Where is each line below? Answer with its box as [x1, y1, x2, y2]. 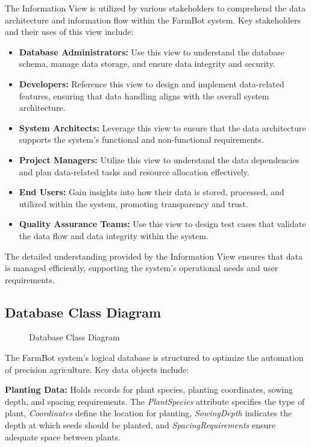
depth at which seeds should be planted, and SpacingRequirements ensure [5, 419, 275, 431]
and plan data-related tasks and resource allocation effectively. [19, 165, 250, 178]
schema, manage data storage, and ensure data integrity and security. [19, 57, 275, 70]
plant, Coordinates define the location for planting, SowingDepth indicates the [5, 407, 292, 419]
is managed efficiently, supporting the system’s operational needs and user [5, 261, 278, 274]
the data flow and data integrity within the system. [19, 229, 209, 242]
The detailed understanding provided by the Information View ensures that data [5, 249, 303, 262]
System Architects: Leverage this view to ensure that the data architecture [19, 121, 306, 134]
